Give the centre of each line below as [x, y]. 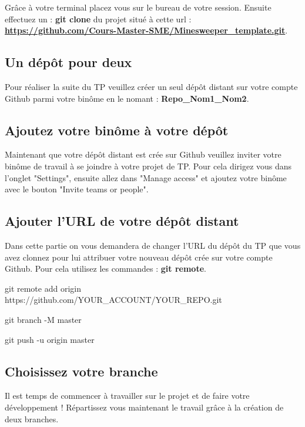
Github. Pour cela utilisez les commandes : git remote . [105, 268]
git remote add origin [43, 288]
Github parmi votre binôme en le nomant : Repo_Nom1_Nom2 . [127, 98]
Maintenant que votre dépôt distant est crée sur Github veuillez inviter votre [143, 154]
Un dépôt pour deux [68, 62]
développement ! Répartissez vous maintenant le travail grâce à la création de [144, 407]
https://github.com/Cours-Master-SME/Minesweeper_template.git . [146, 30]
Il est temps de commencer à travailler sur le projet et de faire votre [127, 396]
